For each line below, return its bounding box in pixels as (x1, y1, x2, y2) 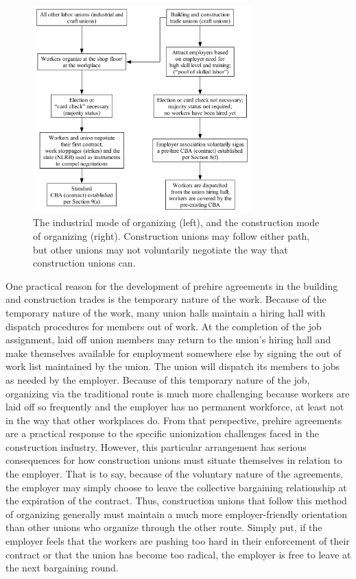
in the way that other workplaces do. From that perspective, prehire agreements (5, 412, 342, 427)
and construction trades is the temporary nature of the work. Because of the (5, 292, 327, 306)
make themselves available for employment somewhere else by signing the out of (5, 345, 342, 360)
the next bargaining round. (5, 560, 119, 575)
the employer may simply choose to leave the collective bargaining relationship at (5, 480, 347, 494)
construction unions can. (33, 256, 136, 270)
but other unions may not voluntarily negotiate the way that (33, 242, 288, 256)
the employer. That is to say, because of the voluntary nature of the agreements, (5, 467, 343, 481)
